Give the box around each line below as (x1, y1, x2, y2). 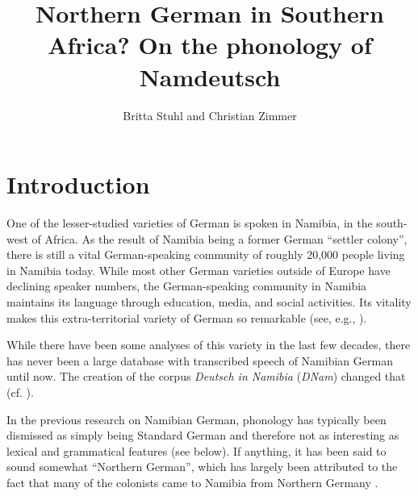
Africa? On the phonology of (48, 28, 372, 61)
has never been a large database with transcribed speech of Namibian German (6, 352, 393, 369)
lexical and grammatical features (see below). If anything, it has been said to (6, 442, 387, 459)
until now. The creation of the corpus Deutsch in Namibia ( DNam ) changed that (6, 368, 406, 385)
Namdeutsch (139, 60, 281, 93)
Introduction (6, 168, 150, 201)
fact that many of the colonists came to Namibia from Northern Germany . (6, 473, 378, 490)
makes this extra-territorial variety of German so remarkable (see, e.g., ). (6, 309, 367, 326)
